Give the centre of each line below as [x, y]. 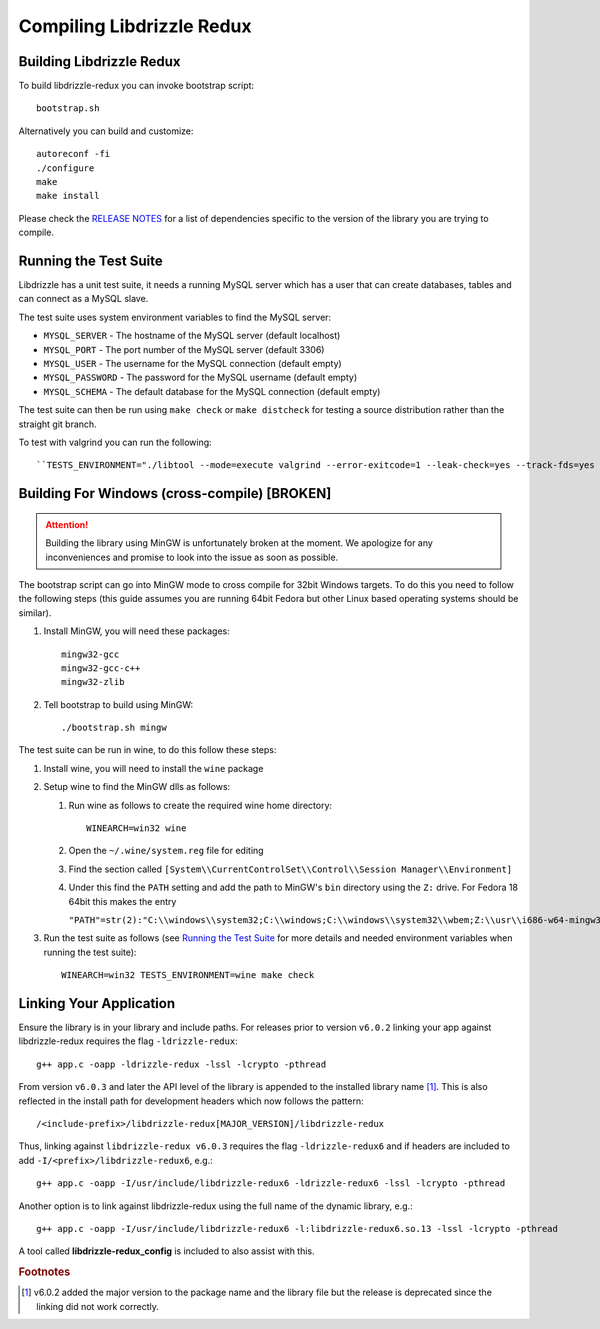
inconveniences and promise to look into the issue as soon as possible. [192, 557]
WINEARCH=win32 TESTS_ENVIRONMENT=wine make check [188, 975]
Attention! [67, 524]
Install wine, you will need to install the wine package [153, 768]
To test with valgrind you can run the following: [115, 442]
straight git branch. [57, 424]
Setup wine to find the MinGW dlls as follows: [137, 787]
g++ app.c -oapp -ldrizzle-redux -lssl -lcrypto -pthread [181, 1064]
